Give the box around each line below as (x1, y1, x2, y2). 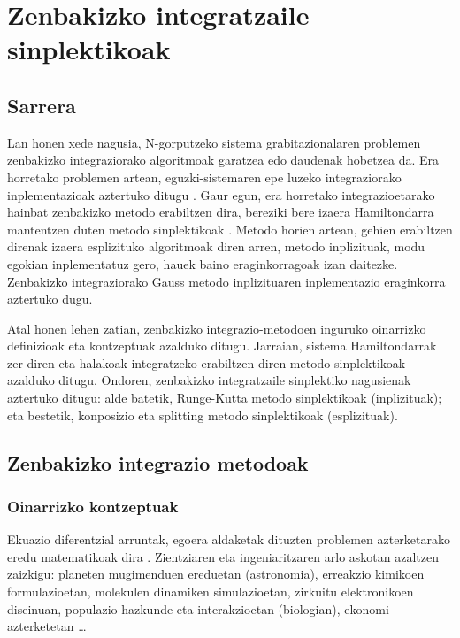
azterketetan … (7, 617, 87, 635)
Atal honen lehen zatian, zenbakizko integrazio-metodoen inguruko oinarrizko (7, 319, 426, 337)
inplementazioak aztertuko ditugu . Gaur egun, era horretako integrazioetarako (7, 185, 435, 204)
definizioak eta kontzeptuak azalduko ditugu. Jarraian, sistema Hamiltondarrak (7, 336, 437, 355)
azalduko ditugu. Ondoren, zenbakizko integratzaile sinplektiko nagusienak (7, 371, 411, 389)
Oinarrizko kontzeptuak (7, 495, 179, 517)
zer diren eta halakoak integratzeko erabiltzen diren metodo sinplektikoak (7, 353, 406, 372)
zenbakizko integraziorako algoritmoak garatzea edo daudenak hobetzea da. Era (7, 150, 440, 169)
